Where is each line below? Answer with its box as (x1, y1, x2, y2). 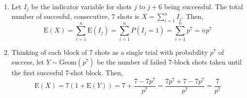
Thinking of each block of (11, 47, 87, 57)
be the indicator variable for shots (31, 1, 132, 11)
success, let (11, 56, 44, 66)
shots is (117, 11, 139, 21)
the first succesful (11, 67, 63, 77)
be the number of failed (97, 56, 167, 66)
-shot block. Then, (68, 67, 123, 77)
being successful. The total (164, 1, 243, 11)
